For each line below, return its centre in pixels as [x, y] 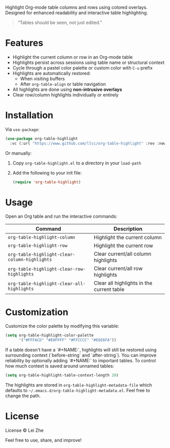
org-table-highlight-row [38, 246]
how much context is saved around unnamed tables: [60, 366]
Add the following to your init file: [47, 173]
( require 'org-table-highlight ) [47, 182]
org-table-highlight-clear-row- [47, 269]
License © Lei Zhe [25, 430]
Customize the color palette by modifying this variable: [62, 326]
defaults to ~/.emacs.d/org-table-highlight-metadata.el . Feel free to [78, 390]
